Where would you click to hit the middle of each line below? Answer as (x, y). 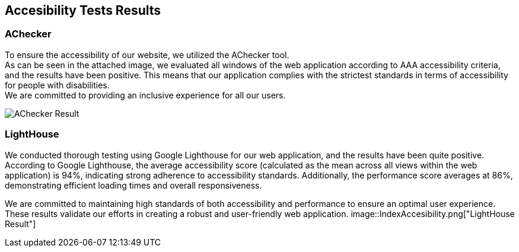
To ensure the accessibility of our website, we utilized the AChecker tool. (147, 55)
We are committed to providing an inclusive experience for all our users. (145, 95)
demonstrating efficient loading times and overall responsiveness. (133, 185)
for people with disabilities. (57, 85)
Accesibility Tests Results (83, 10)
